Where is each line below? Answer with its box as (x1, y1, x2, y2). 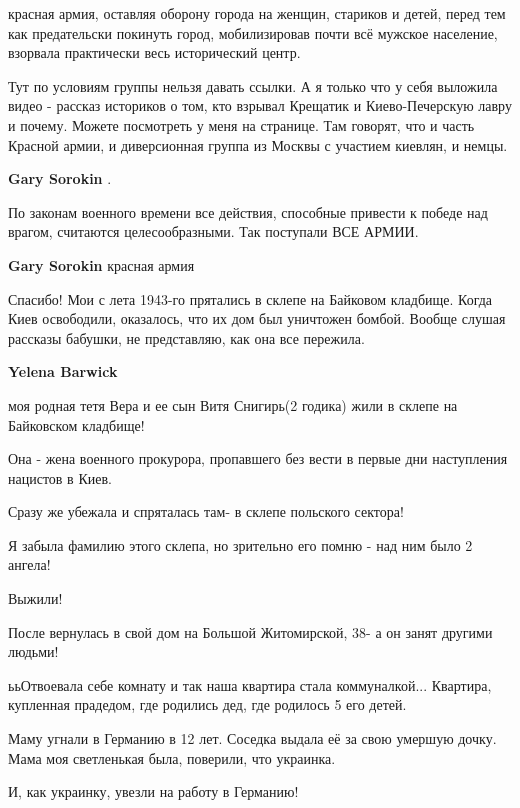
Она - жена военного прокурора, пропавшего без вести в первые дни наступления (8, 448, 508, 469)
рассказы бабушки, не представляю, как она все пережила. (8, 327, 365, 348)
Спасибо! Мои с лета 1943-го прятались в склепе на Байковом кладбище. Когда (8, 288, 493, 309)
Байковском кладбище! (8, 414, 145, 435)
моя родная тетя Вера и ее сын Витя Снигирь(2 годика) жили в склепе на (8, 394, 458, 415)
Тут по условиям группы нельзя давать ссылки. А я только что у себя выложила (8, 75, 498, 96)
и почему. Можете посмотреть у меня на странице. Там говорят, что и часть (8, 114, 475, 135)
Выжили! (8, 588, 63, 609)
